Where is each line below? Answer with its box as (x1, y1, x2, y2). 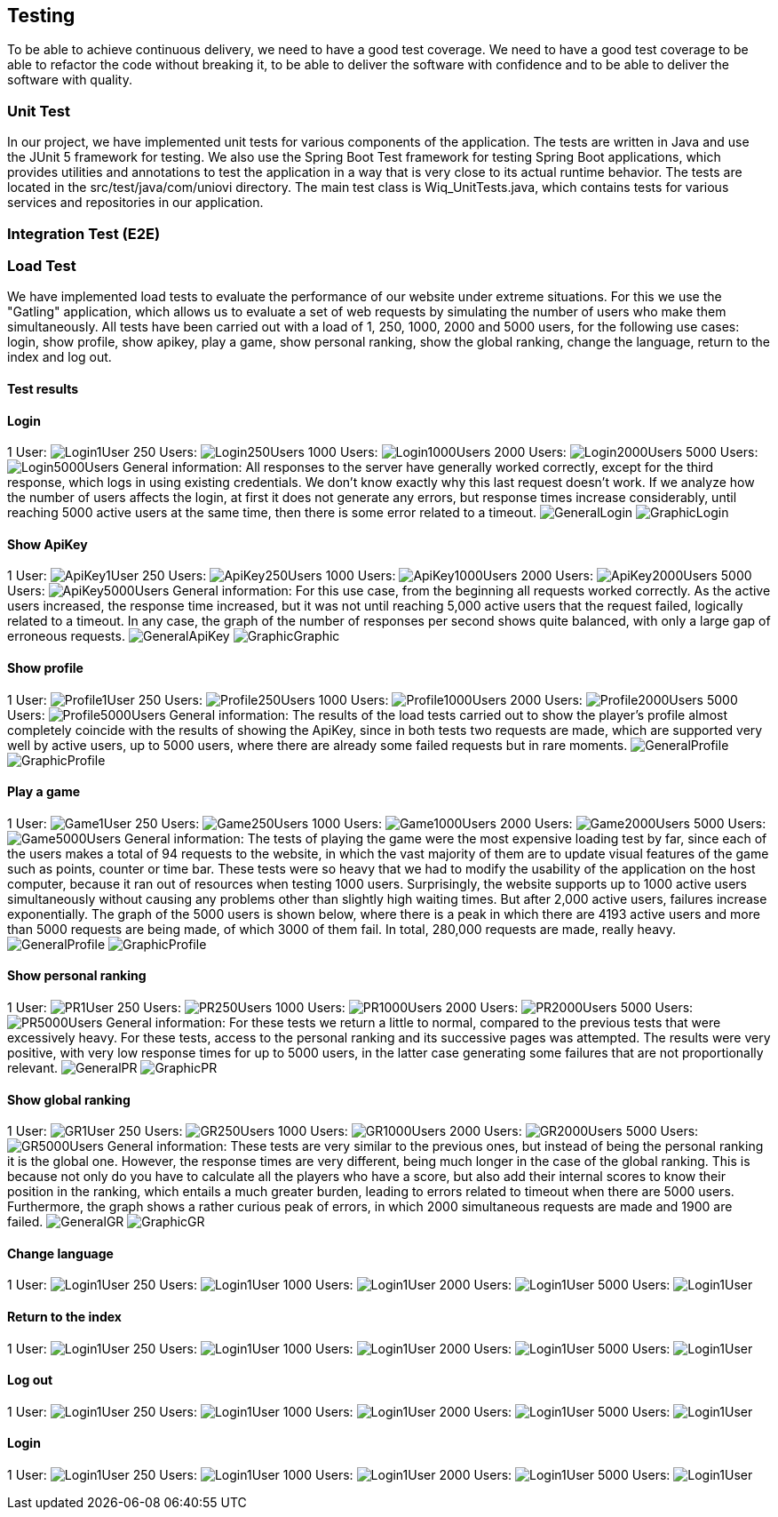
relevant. (7, 1060, 59, 1075)
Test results (7, 380, 78, 396)
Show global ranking (7, 1091, 131, 1107)
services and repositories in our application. (7, 195, 264, 211)
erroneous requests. (7, 628, 125, 644)
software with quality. (7, 72, 133, 88)
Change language (7, 1245, 114, 1261)
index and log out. (7, 349, 112, 365)
